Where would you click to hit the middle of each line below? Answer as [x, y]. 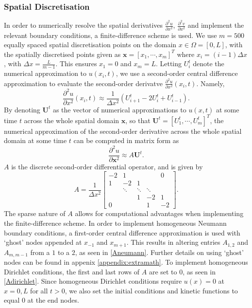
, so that [138, 120]
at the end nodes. [53, 300]
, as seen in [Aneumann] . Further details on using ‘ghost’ [159, 252]
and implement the [216, 25]
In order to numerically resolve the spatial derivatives [84, 25]
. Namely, [210, 83]
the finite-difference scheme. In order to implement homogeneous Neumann [115, 223]
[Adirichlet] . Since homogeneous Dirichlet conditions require [93, 281]
